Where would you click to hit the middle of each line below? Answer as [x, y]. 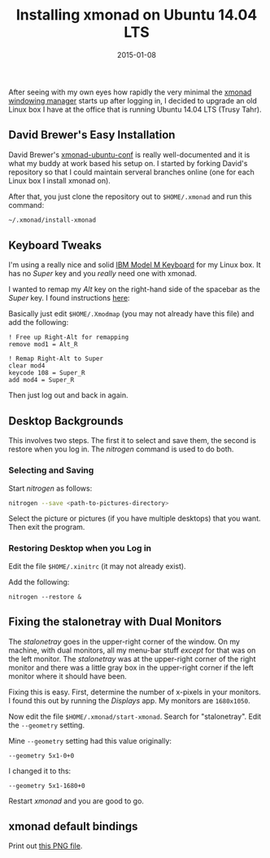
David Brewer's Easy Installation [92, 135]
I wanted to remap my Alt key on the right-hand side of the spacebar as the [134, 289]
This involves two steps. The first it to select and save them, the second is [132, 441]
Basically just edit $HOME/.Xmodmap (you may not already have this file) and [131, 314]
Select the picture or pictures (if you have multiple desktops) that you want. [135, 518]
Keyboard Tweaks [55, 246]
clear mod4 [27, 366]
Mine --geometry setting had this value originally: [90, 741]
